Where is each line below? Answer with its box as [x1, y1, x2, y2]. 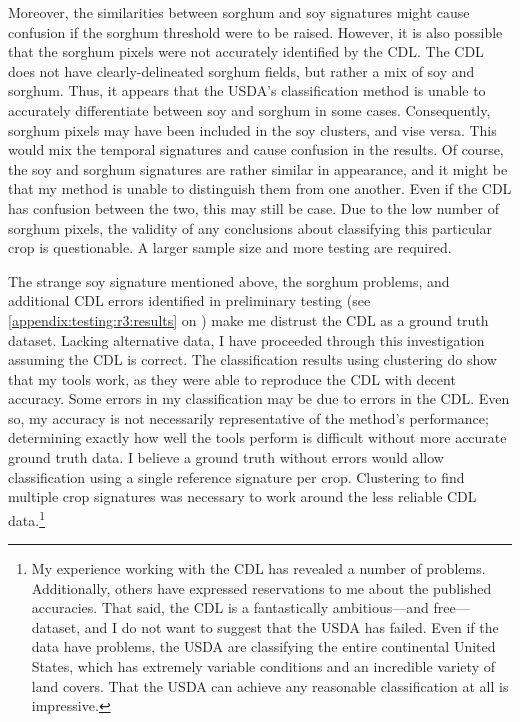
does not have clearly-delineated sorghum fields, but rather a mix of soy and [8, 60, 475, 81]
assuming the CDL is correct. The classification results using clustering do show [8, 349, 497, 370]
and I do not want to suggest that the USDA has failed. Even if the [84, 616, 499, 637]
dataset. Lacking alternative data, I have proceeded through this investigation [8, 329, 485, 350]
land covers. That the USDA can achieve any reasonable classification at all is [31, 675, 509, 696]
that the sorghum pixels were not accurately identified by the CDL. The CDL [8, 41, 484, 62]
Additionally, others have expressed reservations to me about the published [31, 577, 492, 598]
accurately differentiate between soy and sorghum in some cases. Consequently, [8, 99, 491, 120]
